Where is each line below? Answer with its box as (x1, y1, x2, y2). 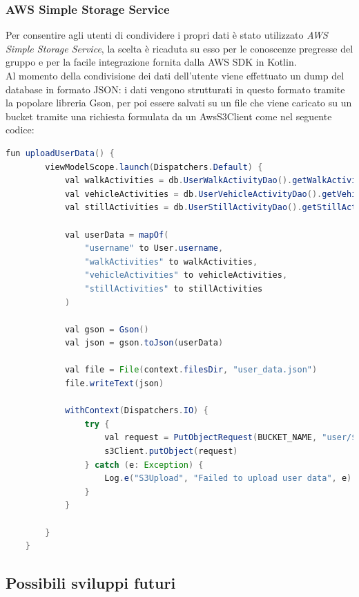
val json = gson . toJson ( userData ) (64, 338, 224, 348)
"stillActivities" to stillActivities (84, 283, 263, 294)
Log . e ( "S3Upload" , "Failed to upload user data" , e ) (104, 473, 352, 484)
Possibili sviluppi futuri (6, 572, 176, 594)
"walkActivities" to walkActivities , (84, 256, 258, 267)
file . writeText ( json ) (64, 379, 164, 389)
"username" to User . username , (84, 243, 224, 254)
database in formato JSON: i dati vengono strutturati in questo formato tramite (6, 82, 345, 96)
